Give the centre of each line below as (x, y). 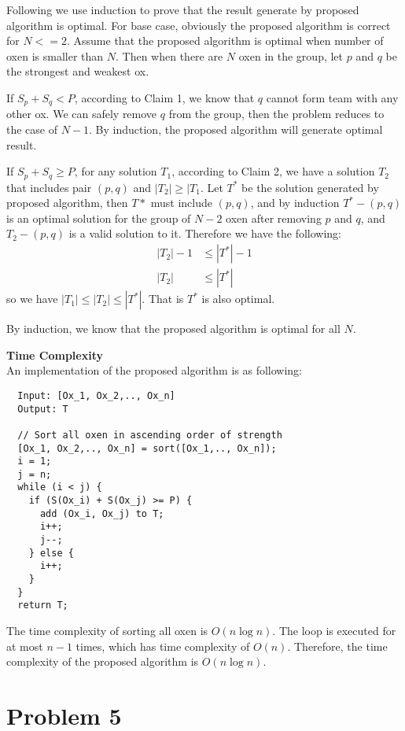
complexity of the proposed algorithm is (103, 661)
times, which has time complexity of (163, 646)
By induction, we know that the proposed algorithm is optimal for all (173, 329)
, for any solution (116, 171)
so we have (32, 299)
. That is (163, 299)
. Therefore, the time (337, 646)
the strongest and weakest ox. (78, 71)
